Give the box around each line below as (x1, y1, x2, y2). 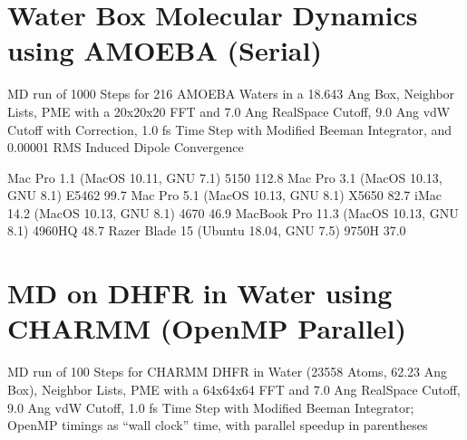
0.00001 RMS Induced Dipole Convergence (7, 138, 244, 157)
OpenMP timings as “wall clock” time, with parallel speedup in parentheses (7, 416, 428, 435)
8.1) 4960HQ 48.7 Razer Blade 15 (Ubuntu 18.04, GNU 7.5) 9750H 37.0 (7, 221, 406, 240)
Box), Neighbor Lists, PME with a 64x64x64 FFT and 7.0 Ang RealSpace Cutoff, (7, 379, 461, 398)
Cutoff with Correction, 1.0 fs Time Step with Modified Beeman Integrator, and (7, 120, 452, 139)
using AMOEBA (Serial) (7, 32, 322, 69)
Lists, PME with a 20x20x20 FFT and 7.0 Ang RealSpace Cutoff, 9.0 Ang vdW (7, 101, 451, 120)
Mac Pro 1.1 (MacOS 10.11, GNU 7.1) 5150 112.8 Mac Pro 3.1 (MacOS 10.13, (7, 167, 443, 187)
